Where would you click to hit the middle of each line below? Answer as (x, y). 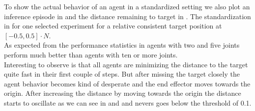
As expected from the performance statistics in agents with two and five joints (122, 45)
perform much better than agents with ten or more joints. (91, 54)
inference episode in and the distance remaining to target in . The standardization (127, 16)
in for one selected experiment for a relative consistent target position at (113, 26)
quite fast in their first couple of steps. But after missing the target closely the (122, 74)
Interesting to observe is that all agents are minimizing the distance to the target (126, 64)
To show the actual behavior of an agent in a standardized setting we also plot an (127, 6)
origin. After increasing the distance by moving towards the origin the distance (123, 93)
